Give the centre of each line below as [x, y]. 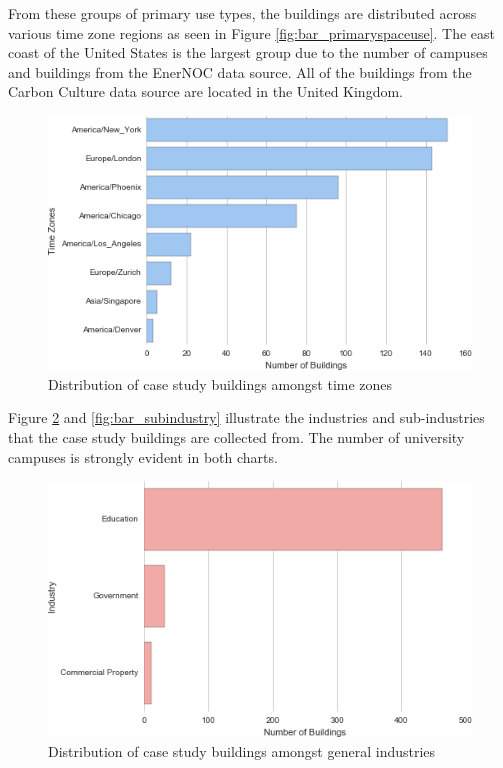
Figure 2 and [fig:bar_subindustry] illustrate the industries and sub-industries [246, 417]
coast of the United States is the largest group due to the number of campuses [248, 52]
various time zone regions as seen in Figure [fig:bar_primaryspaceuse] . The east [252, 32]
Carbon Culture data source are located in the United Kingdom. [205, 91]
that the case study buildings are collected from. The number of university [236, 436]
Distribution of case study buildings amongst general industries [242, 750]
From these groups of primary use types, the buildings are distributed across [242, 13]
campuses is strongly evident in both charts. [143, 456]
